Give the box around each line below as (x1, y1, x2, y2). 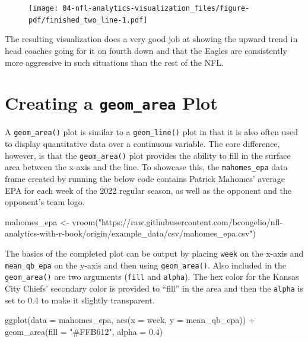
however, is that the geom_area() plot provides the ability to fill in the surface (5, 149, 291, 161)
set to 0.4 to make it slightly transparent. (5, 293, 155, 306)
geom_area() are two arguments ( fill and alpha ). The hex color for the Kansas (5, 270, 299, 283)
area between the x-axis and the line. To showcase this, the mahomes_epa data (5, 161, 288, 173)
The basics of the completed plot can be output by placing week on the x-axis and (5, 247, 304, 259)
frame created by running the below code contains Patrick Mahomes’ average (5, 172, 285, 184)
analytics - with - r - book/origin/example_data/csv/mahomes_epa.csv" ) (5, 227, 256, 239)
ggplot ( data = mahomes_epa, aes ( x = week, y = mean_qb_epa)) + (5, 314, 255, 326)
